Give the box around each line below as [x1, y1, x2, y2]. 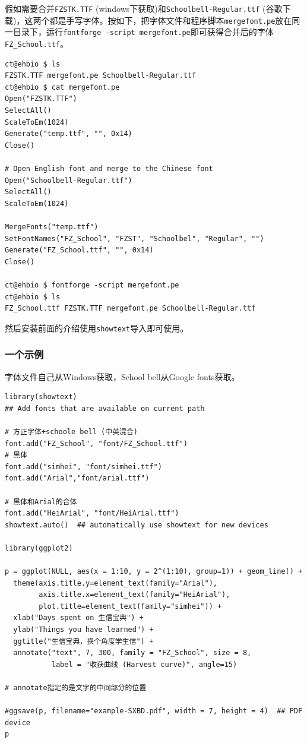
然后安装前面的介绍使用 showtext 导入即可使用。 [5, 321, 189, 334]
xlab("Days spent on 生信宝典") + [13, 614, 144, 622]
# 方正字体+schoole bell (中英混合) [5, 427, 138, 436]
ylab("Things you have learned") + [13, 625, 154, 634]
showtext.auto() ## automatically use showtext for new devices [5, 520, 268, 529]
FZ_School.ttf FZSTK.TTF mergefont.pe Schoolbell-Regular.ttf [5, 304, 256, 313]
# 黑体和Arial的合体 [5, 497, 77, 506]
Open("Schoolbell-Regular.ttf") [5, 176, 132, 185]
